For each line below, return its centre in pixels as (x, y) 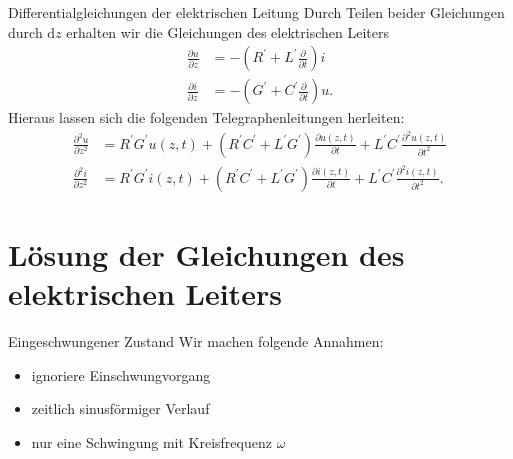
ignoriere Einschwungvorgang (121, 374)
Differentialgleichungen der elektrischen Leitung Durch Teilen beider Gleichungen (256, 12)
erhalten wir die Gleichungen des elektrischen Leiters (227, 31)
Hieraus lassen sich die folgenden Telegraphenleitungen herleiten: (206, 117)
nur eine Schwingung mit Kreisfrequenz (151, 441)
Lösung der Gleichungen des (206, 253)
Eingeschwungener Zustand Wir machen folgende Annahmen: (196, 341)
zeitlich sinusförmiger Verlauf (120, 408)
